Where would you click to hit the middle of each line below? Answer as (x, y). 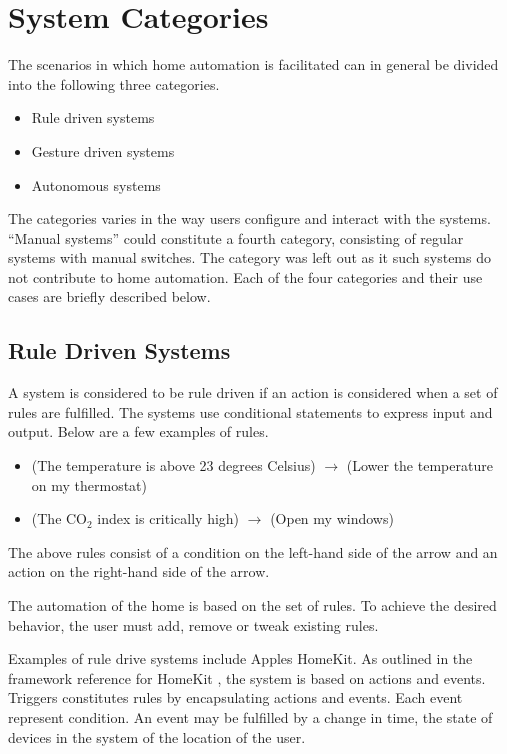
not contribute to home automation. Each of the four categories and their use (245, 276)
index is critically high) (168, 518)
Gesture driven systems (103, 150)
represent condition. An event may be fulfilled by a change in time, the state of (250, 716)
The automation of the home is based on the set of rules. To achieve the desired (252, 605)
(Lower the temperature (419, 465)
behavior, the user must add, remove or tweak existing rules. (193, 624)
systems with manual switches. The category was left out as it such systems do (249, 257)
